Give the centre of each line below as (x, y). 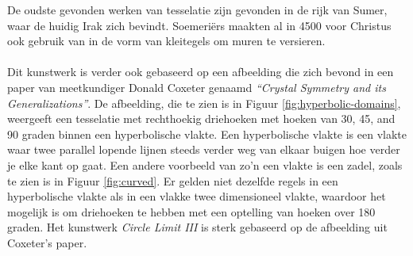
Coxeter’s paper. (47, 242)
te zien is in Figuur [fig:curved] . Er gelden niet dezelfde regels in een (173, 180)
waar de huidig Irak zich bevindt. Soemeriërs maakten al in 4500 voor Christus (199, 25)
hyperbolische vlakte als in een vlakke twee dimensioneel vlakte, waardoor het (197, 196)
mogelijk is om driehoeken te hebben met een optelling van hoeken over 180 (191, 211)
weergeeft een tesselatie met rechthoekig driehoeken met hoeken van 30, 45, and (201, 118)
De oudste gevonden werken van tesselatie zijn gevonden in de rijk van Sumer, (197, 10)
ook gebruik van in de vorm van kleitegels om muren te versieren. (166, 41)
